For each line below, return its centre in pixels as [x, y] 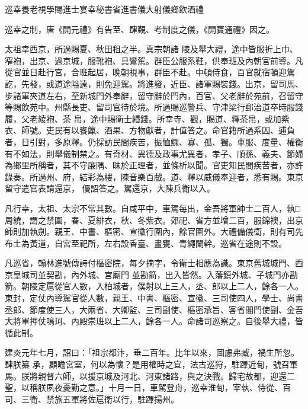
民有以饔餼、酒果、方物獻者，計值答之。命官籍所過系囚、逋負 [174, 130]
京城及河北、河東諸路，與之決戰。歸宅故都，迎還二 [195, 376]
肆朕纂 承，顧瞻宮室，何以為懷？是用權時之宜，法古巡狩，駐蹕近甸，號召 [147, 364]
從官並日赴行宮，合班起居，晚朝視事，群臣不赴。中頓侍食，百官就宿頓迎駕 [150, 72]
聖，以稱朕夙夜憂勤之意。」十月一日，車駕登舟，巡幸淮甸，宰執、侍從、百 [148, 387]
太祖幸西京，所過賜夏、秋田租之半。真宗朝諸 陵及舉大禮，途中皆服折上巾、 [151, 49]
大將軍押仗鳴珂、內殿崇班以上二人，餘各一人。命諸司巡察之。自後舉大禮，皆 [154, 321]
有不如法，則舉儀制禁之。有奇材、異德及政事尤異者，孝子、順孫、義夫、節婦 [154, 153]
